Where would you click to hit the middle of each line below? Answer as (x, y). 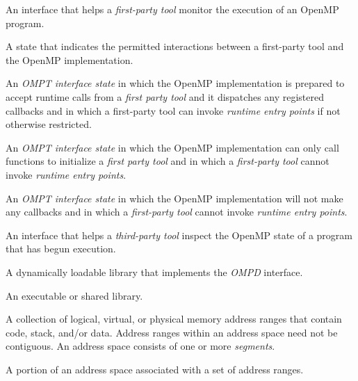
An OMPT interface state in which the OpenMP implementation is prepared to (175, 83)
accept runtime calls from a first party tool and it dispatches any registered (165, 96)
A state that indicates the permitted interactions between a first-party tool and (175, 46)
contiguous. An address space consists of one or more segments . (140, 346)
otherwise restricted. (49, 124)
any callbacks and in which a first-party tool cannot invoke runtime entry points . (177, 212)
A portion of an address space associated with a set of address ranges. (155, 369)
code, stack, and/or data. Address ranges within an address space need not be (172, 332)
